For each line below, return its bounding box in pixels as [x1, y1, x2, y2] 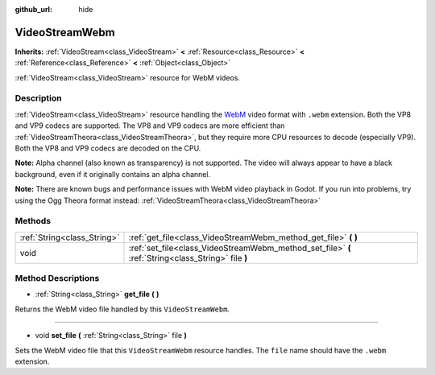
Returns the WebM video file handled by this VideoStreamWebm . [14, 304, 230, 314]
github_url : [14, 5, 52, 14]
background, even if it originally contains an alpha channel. [14, 169, 211, 179]
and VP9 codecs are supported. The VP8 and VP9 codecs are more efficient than [14, 121, 285, 130]
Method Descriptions [14, 273, 100, 284]
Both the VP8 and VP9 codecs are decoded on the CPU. [14, 143, 201, 153]
